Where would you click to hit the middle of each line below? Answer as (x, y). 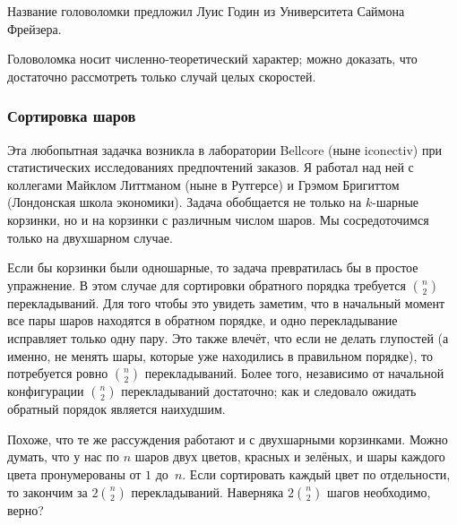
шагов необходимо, (379, 491)
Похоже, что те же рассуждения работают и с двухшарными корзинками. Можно (228, 439)
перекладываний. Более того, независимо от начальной (294, 373)
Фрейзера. (34, 28)
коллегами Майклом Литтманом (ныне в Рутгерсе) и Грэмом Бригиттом (203, 184)
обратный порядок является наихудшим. (116, 409)
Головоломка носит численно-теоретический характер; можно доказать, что (212, 59)
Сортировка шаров (72, 116)
